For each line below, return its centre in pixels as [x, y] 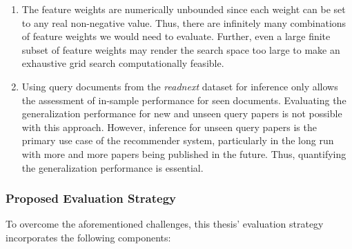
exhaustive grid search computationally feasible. [123, 63]
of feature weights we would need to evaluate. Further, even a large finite [176, 36]
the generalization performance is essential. [113, 167]
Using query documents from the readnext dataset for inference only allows [180, 86]
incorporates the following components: [88, 237]
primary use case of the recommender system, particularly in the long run [178, 140]
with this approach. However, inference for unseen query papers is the [169, 127]
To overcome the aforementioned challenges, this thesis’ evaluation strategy [165, 224]
